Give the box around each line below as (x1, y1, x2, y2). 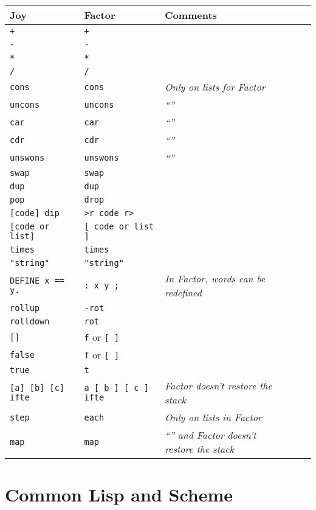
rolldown (10, 316, 50, 326)
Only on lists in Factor (165, 410, 262, 424)
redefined (165, 285, 202, 299)
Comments (165, 8, 217, 22)
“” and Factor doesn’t (165, 428, 256, 442)
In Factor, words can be (165, 271, 266, 285)
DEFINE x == (10, 276, 65, 285)
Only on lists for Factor (165, 80, 266, 94)
